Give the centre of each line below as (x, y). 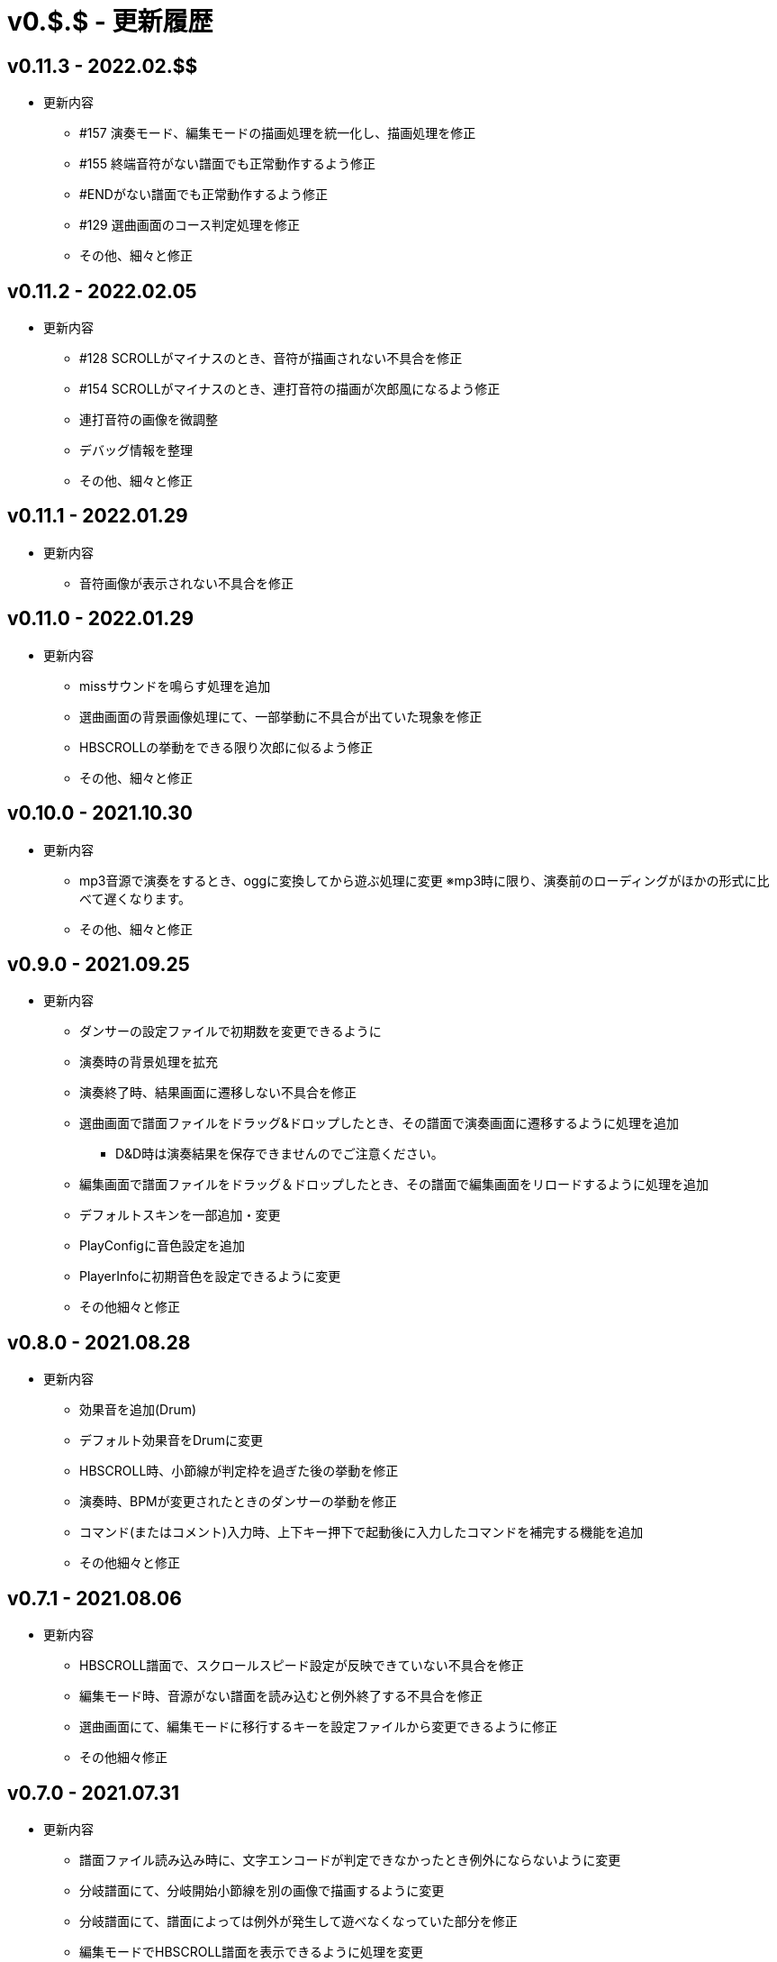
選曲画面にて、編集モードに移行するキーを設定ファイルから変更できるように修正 (319, 1727)
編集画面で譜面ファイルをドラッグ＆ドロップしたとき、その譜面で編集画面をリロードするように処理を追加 (394, 1185)
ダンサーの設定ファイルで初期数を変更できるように (230, 1031)
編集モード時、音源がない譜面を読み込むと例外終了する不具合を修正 (281, 1696)
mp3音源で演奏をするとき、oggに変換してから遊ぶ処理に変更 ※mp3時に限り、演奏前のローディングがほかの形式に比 (425, 880)
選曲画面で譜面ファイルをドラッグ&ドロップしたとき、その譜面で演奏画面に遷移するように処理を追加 (379, 1123)
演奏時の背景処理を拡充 (149, 1062)
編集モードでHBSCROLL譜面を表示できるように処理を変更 (252, 1951)
